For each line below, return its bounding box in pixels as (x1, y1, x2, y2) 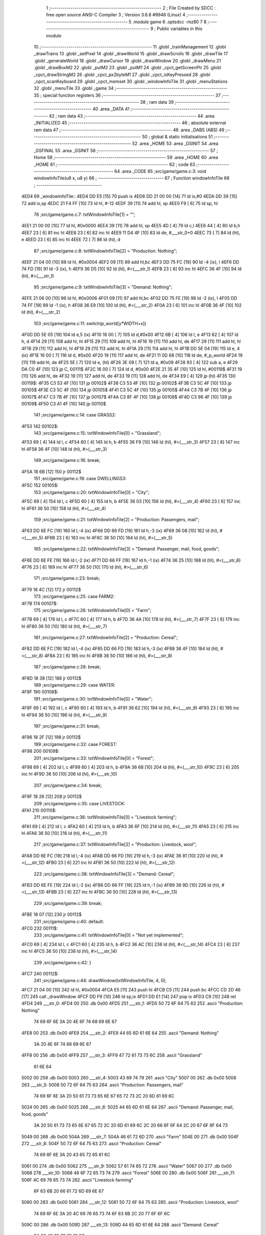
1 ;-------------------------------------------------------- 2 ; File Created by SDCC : (46, 5, 216, 11)
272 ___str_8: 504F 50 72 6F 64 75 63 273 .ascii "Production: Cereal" (21, 1140, 162, 1146)
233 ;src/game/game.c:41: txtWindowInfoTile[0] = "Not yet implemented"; (33, 932, 184, 938)
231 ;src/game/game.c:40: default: (33, 918, 104, 924)
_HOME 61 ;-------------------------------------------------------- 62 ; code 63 (33, 161, 196, 167)
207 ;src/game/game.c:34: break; (33, 782, 102, 788)
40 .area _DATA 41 (92, 106, 130, 112)
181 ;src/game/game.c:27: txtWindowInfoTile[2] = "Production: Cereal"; (33, 635, 178, 641)
